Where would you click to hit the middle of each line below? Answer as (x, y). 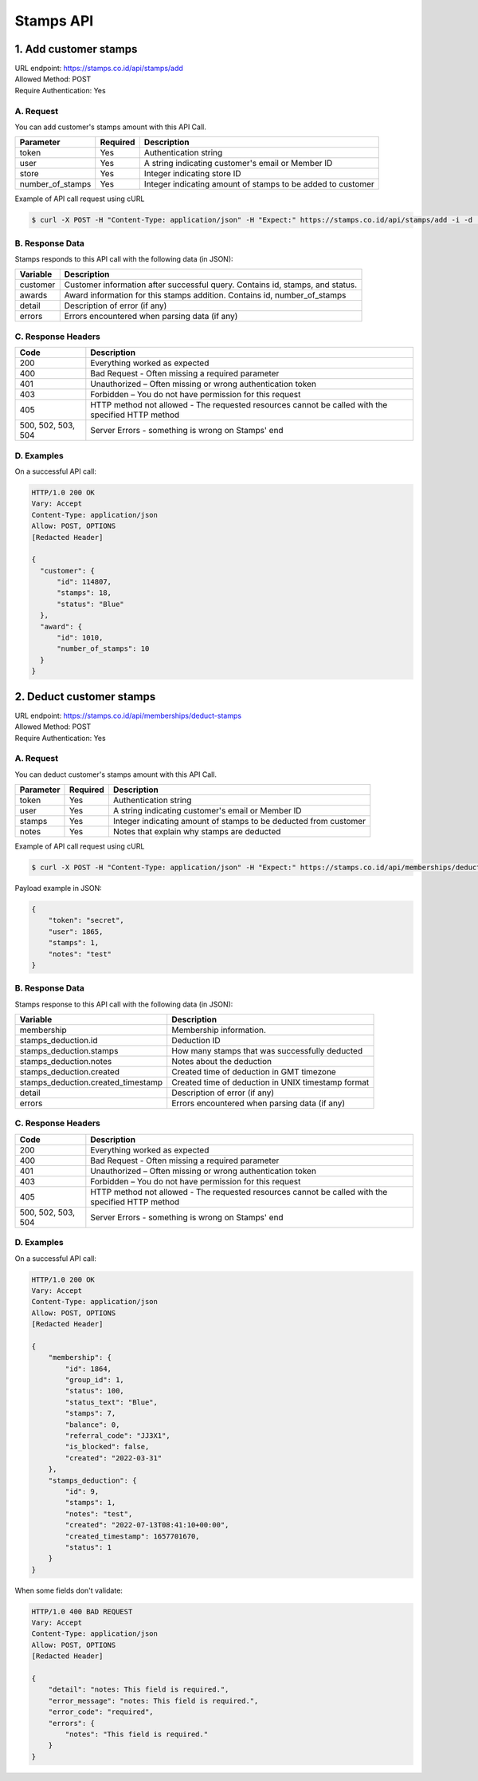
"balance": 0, (92, 1424)
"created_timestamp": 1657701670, (132, 1536)
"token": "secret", (86, 920)
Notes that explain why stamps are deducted (197, 832)
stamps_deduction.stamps (69, 1051)
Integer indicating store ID (193, 174)
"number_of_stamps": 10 (103, 649)
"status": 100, (95, 1391)
